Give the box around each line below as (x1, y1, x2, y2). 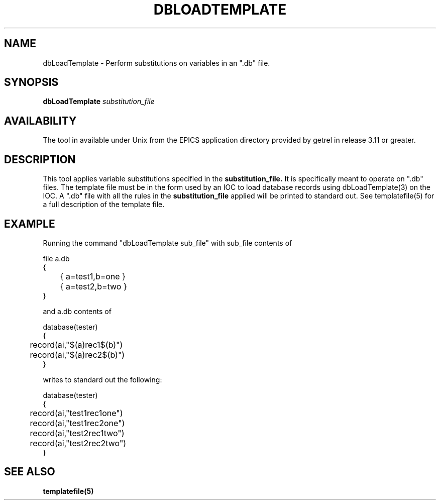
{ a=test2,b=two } (60, 281, 127, 291)
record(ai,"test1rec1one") (30, 408, 123, 418)
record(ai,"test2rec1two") (30, 428, 125, 438)
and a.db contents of (43, 307, 112, 316)
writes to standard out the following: (43, 375, 162, 384)
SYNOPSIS (4, 76, 59, 89)
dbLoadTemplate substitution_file (43, 97, 155, 106)
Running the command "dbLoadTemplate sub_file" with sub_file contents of (43, 238, 292, 247)
